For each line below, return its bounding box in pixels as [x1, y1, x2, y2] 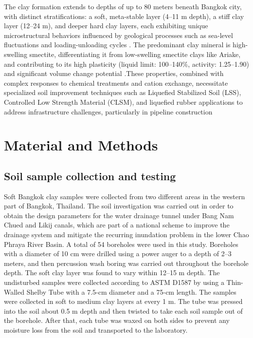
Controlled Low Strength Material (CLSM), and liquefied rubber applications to [4, 96, 243, 107]
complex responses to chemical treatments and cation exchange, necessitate [4, 77, 228, 88]
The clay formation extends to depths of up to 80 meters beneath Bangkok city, [4, 1, 242, 11]
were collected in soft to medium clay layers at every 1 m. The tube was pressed [4, 296, 243, 306]
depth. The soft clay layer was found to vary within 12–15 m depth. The [4, 267, 220, 278]
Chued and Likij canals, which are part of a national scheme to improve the [4, 220, 230, 230]
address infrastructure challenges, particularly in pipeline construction [4, 106, 213, 116]
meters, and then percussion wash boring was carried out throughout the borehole [4, 258, 249, 268]
